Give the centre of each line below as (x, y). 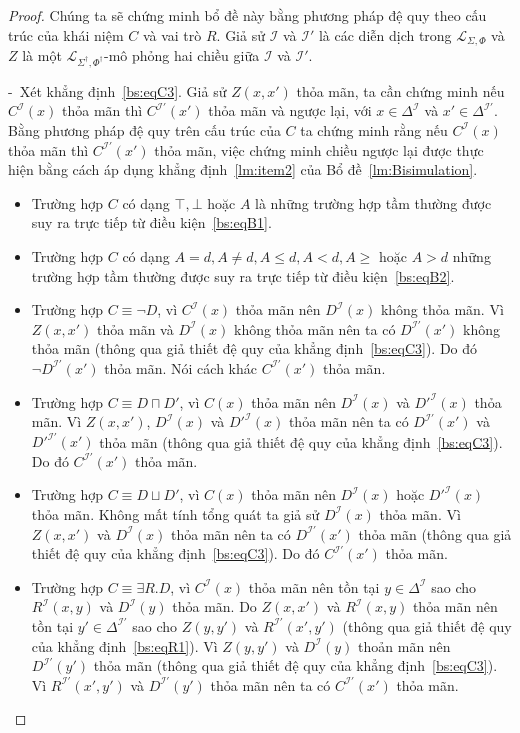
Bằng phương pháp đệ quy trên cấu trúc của (144, 129)
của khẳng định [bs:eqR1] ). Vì (124, 645)
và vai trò (172, 34)
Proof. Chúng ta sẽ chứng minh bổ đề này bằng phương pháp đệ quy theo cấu (247, 15)
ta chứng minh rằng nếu (374, 129)
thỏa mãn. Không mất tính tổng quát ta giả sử (175, 513)
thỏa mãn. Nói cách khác (180, 367)
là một (42, 55)
